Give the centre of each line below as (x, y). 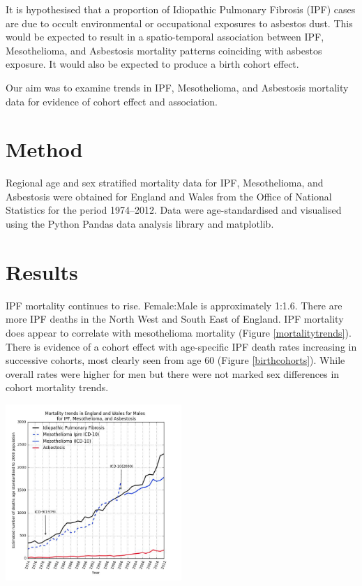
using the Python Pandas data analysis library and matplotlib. (140, 224)
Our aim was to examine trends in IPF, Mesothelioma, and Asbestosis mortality (177, 87)
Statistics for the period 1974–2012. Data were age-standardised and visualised (174, 210)
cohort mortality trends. (57, 387)
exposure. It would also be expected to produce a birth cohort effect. (152, 64)
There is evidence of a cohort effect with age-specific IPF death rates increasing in (181, 346)
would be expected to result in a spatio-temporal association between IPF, (165, 37)
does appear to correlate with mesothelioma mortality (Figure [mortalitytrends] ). (179, 332)
